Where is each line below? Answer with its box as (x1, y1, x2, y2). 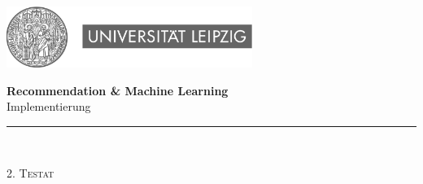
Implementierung (7, 98, 91, 115)
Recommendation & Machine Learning (7, 81, 229, 99)
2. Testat (7, 164, 55, 182)
